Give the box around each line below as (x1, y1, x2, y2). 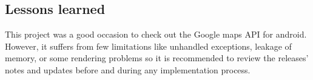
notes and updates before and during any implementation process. (5, 63, 251, 76)
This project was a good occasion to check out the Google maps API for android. (5, 28, 307, 41)
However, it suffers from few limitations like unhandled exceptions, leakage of (5, 39, 292, 52)
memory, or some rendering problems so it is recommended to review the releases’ (5, 52, 309, 64)
